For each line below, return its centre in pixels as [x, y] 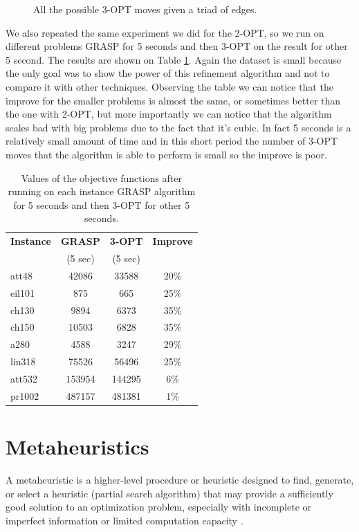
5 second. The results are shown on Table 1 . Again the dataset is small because [174, 59]
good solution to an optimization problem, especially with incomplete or [159, 507]
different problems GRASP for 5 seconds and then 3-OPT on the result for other [177, 46]
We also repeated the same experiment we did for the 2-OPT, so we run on [165, 32]
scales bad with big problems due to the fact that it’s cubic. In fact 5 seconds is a [178, 127]
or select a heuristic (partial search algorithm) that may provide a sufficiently [169, 493]
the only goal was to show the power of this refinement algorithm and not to [168, 73]
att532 [24, 378]
